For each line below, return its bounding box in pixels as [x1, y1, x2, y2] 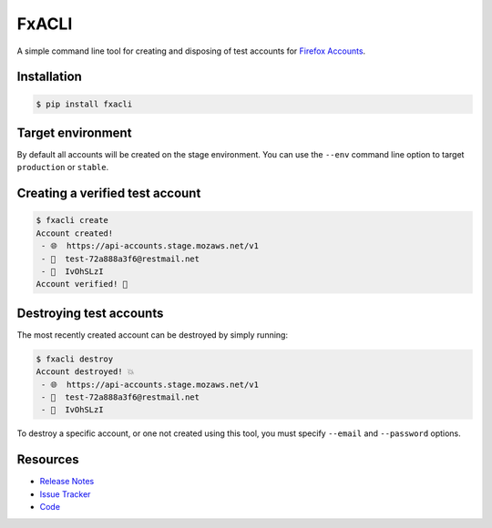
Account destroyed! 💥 [36, 367, 135, 377]
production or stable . [16, 162, 109, 173]
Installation [16, 69, 82, 85]
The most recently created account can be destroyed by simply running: [16, 329, 289, 340]
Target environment [16, 125, 132, 140]
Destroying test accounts [16, 305, 164, 320]
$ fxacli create [36, 215, 109, 226]
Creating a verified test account [16, 186, 201, 201]
